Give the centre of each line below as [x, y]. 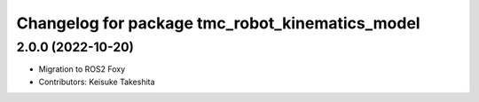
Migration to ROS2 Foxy [82, 69]
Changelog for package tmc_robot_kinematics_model [218, 23]
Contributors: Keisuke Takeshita [97, 82]
